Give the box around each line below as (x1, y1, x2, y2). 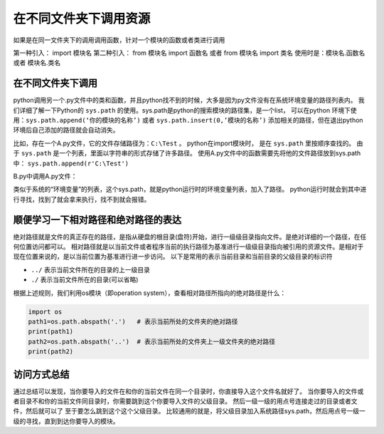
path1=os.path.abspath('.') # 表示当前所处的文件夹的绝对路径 (28, 317, 238, 326)
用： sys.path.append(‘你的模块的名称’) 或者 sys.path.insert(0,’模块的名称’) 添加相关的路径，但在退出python (13, 116, 363, 125)
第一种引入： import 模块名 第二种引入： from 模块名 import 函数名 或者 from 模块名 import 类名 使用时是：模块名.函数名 (13, 48, 366, 57)
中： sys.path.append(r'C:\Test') (13, 159, 129, 167)
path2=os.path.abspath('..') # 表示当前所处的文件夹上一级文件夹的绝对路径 (28, 337, 275, 346)
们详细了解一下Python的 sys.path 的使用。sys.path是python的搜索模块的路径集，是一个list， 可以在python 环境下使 (13, 105, 357, 114)
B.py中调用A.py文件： (13, 172, 78, 180)
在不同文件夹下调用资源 (13, 11, 151, 26)
